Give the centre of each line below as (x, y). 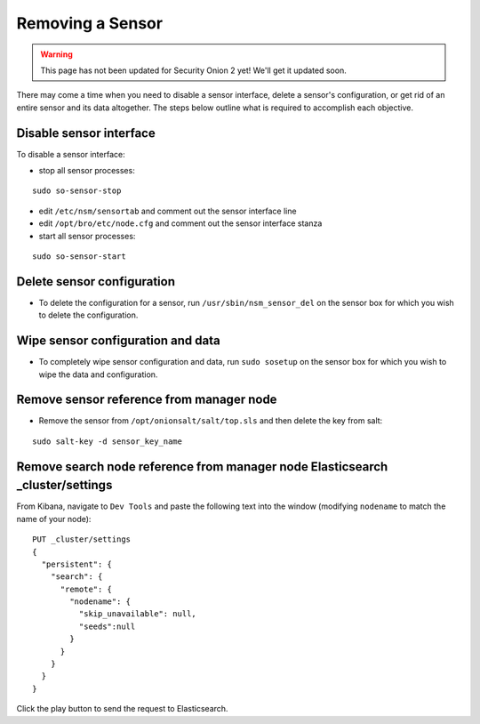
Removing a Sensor (90, 23)
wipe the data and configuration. (98, 374)
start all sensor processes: (87, 236)
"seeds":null (107, 626)
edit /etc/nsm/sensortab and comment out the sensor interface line (168, 211)
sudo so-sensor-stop (77, 191)
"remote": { (86, 589)
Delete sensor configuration (96, 282)
